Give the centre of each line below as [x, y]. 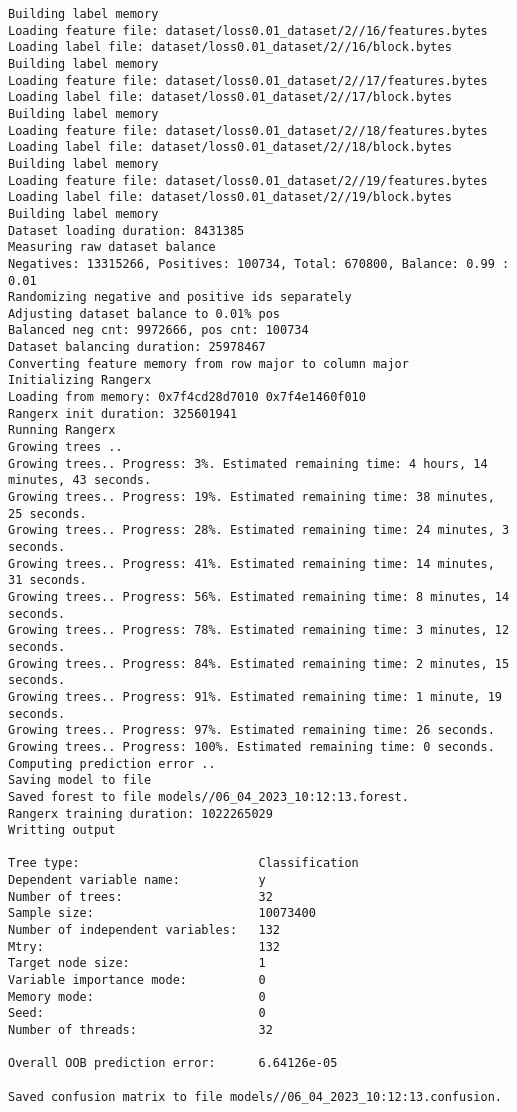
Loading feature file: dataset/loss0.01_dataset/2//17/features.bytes [248, 80]
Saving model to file [80, 780]
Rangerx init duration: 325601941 [123, 413]
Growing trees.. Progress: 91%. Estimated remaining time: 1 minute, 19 [255, 696]
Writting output [62, 830]
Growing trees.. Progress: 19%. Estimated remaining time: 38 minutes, [251, 497]
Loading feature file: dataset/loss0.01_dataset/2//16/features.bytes [248, 30]
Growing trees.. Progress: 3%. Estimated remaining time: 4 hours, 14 [248, 463]
